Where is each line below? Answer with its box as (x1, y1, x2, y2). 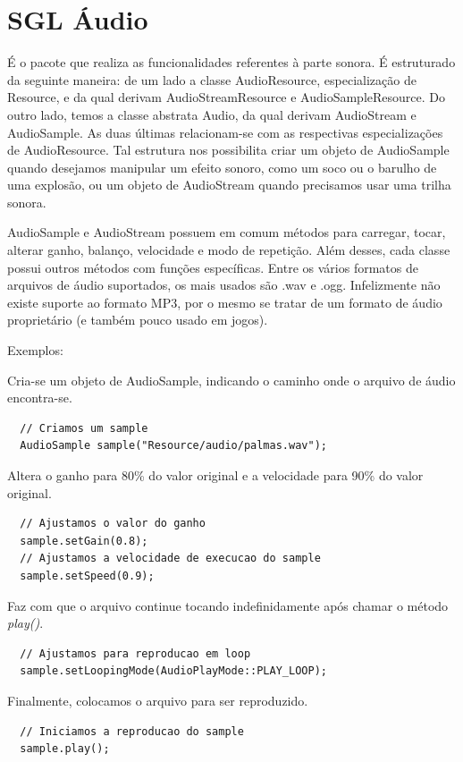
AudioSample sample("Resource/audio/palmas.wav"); (20, 439, 327, 453)
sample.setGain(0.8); (20, 534, 148, 547)
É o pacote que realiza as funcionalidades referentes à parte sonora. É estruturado (7, 53, 456, 72)
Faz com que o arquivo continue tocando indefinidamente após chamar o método (7, 596, 449, 614)
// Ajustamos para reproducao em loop (20, 647, 251, 660)
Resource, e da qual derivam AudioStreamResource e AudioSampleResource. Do (7, 88, 445, 106)
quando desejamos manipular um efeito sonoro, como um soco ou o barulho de (7, 157, 437, 176)
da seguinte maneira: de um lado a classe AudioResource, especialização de (7, 70, 417, 89)
